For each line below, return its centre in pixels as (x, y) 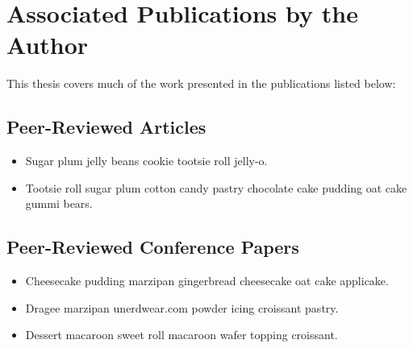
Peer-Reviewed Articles (106, 127)
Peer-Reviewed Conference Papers (153, 247)
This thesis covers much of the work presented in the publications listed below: (201, 83)
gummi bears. (59, 203)
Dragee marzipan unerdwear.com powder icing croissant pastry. (182, 307)
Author (48, 45)
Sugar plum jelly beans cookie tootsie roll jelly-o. (146, 161)
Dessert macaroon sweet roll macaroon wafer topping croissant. (181, 335)
